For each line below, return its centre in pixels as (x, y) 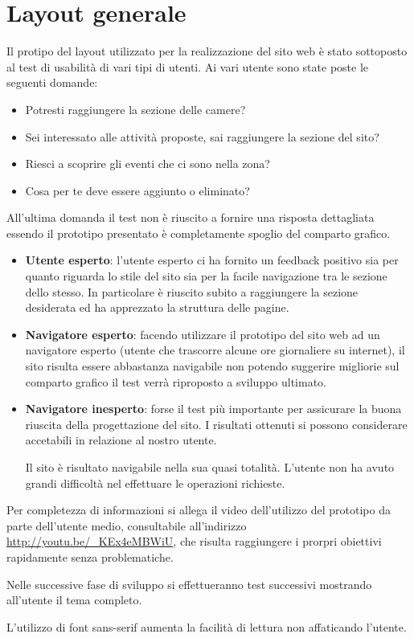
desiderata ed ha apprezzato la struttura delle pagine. (157, 307)
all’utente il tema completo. (74, 600)
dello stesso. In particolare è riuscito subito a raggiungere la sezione (192, 291)
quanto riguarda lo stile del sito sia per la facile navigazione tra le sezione (206, 276)
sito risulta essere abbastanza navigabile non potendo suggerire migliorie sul (212, 366)
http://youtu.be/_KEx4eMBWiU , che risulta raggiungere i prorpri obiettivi (194, 541)
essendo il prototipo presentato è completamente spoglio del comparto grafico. (199, 233)
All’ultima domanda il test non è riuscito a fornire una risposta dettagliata (191, 217)
